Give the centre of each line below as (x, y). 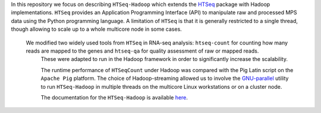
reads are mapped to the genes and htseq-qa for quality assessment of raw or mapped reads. (142, 51)
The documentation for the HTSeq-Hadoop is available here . (114, 97)
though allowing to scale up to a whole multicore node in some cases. (97, 29)
